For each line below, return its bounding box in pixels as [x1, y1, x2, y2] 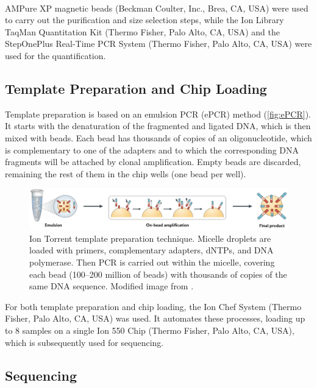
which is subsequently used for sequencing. [5, 336, 164, 348]
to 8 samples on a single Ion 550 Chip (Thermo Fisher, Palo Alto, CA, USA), [5, 324, 294, 337]
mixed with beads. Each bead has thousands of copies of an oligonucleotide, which [5, 132, 312, 144]
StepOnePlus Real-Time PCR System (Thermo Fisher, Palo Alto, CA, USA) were [5, 37, 312, 50]
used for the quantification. [5, 49, 106, 62]
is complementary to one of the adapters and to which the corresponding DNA [5, 143, 299, 156]
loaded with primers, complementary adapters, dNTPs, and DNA [29, 244, 274, 256]
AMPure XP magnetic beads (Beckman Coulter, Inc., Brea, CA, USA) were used [5, 1, 308, 14]
